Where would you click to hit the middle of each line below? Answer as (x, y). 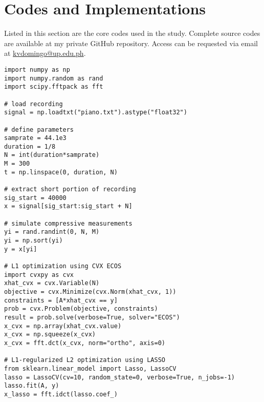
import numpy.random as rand (54, 78)
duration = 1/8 (30, 146)
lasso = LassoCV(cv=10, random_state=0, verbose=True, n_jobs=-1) (120, 377)
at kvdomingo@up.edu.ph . (45, 53)
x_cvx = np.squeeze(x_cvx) (50, 335)
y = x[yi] (21, 249)
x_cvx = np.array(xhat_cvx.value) (63, 326)
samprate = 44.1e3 (35, 138)
